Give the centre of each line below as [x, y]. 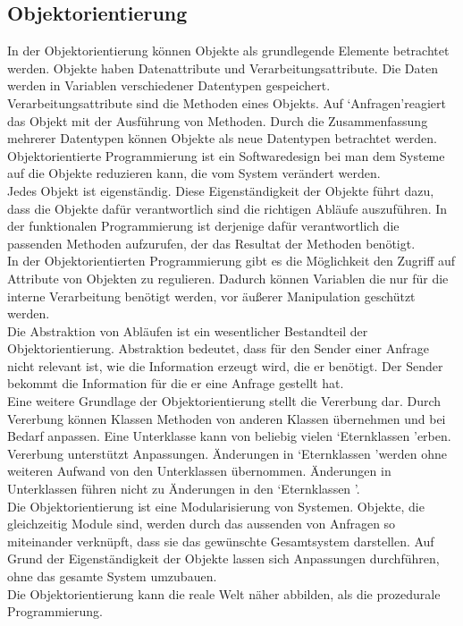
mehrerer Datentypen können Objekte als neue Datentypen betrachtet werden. [222, 138]
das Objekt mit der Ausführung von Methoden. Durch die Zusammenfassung [218, 120]
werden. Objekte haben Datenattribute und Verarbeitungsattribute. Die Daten [223, 68]
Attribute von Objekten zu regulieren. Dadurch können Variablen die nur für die [228, 278]
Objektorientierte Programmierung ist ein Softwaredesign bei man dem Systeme [226, 155]
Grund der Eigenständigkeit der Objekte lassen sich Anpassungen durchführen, [223, 558]
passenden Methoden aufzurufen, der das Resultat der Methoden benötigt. [211, 243]
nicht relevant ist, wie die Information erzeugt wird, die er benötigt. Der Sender [225, 365]
